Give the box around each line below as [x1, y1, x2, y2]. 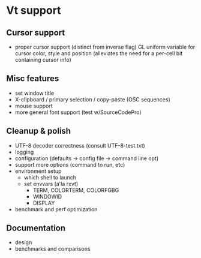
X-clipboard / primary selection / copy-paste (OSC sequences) [14, 95, 171, 103]
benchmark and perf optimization [14, 205, 98, 213]
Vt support [6, 4, 61, 17]
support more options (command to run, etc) [14, 161, 125, 168]
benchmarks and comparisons [14, 245, 91, 253]
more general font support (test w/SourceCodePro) [14, 109, 142, 116]
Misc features [6, 73, 59, 84]
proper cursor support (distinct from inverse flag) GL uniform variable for [14, 43, 196, 50]
